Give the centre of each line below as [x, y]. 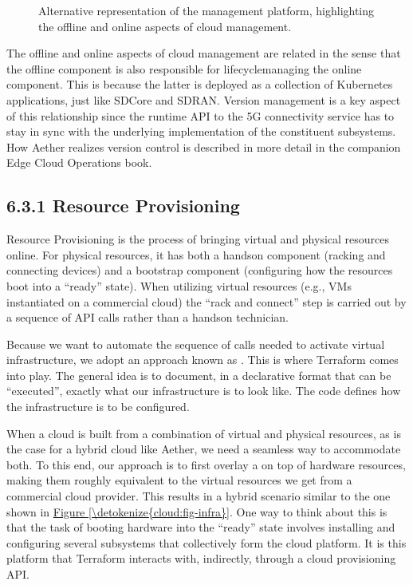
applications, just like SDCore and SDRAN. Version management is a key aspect [204, 99]
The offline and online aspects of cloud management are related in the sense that [204, 53]
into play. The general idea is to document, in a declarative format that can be [199, 375]
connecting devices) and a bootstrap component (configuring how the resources [200, 270]
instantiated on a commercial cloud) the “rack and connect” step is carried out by [206, 301]
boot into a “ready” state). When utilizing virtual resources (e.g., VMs [179, 285]
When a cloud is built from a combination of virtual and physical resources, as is [204, 433]
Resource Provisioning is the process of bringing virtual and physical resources [198, 239]
